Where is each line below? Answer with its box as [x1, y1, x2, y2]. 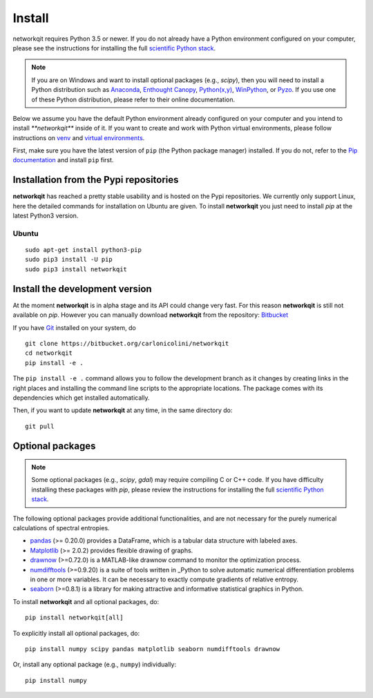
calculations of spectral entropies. [12, 524, 110, 532]
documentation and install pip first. [12, 156, 114, 164]
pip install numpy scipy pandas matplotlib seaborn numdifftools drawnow [25, 645, 280, 652]
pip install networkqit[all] [25, 614, 124, 621]
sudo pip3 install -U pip [25, 255, 113, 264]
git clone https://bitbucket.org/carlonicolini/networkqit [25, 339, 229, 347]
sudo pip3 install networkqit [25, 265, 128, 273]
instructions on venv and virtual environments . [12, 133, 145, 142]
